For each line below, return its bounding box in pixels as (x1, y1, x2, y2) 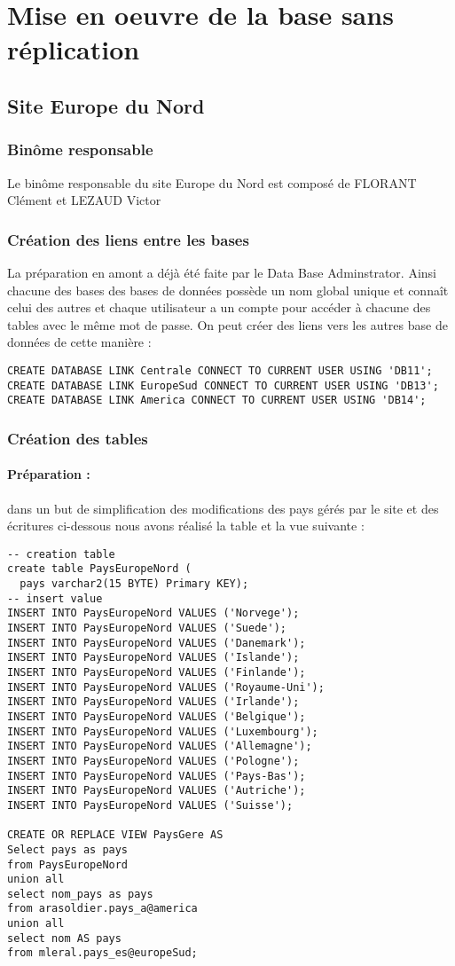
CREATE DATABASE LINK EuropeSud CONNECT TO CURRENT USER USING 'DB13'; (7, 379, 439, 392)
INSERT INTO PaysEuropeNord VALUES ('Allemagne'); (7, 740, 312, 753)
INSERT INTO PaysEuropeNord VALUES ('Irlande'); (7, 695, 300, 709)
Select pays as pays (7, 843, 129, 856)
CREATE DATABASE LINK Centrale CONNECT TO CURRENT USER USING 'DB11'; (7, 364, 433, 377)
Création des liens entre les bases (7, 228, 249, 250)
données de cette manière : (7, 333, 152, 351)
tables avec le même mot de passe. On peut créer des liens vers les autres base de (7, 315, 448, 334)
